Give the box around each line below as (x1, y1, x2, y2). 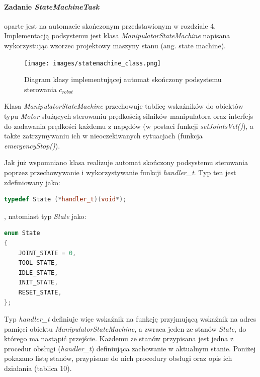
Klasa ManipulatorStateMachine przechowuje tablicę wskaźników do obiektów (4, 101, 243, 111)
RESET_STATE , (18, 288, 62, 296)
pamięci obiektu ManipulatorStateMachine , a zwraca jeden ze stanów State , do (4, 323, 246, 334)
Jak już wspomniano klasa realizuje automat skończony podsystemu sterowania (4, 157, 248, 168)
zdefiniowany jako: (4, 177, 60, 187)
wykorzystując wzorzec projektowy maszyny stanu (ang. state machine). (4, 40, 226, 50)
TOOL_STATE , (18, 259, 58, 267)
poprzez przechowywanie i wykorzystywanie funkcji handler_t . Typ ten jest (4, 167, 236, 177)
